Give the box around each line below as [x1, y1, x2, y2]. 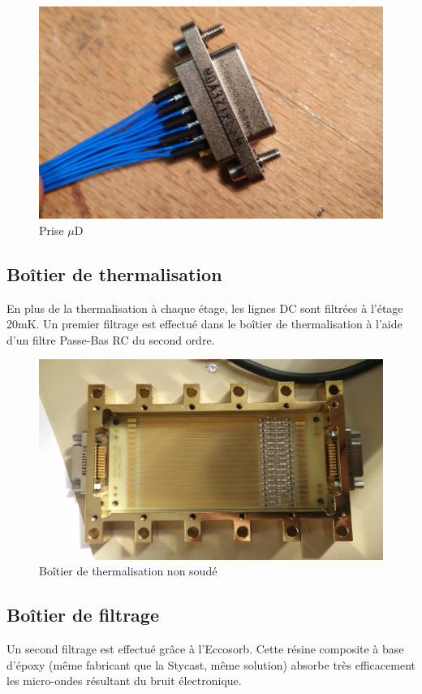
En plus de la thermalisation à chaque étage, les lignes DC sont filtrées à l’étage [6, 299, 403, 316]
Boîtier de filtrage [6, 602, 159, 627]
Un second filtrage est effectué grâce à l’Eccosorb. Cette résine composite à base [6, 640, 404, 657]
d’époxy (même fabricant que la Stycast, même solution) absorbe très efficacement [6, 656, 416, 673]
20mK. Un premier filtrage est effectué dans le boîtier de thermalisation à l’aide [6, 315, 403, 332]
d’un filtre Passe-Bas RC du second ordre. [6, 331, 215, 348]
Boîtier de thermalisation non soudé [39, 562, 217, 579]
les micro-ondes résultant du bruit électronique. [6, 672, 242, 689]
